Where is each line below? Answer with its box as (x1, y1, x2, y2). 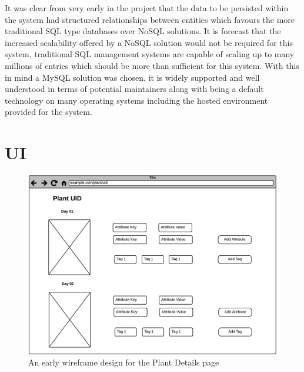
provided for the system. (5, 106, 92, 118)
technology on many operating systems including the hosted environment (5, 94, 268, 106)
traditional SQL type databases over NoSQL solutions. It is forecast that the (5, 25, 281, 37)
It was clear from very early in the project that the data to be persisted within (5, 2, 289, 14)
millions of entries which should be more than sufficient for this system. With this (5, 59, 299, 71)
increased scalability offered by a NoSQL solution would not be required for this (5, 36, 293, 48)
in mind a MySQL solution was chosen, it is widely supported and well (5, 71, 260, 83)
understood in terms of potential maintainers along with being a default (5, 83, 264, 95)
